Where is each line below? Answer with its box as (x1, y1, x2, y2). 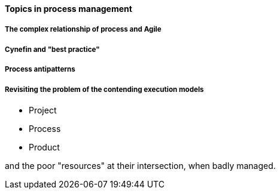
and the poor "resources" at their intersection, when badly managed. (5, 160, 276, 171)
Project (29, 104, 57, 115)
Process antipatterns (5, 65, 75, 74)
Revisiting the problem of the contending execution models (5, 85, 204, 94)
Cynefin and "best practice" (5, 45, 100, 54)
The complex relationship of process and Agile (5, 25, 162, 34)
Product (29, 141, 60, 152)
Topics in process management (5, 4, 132, 14)
